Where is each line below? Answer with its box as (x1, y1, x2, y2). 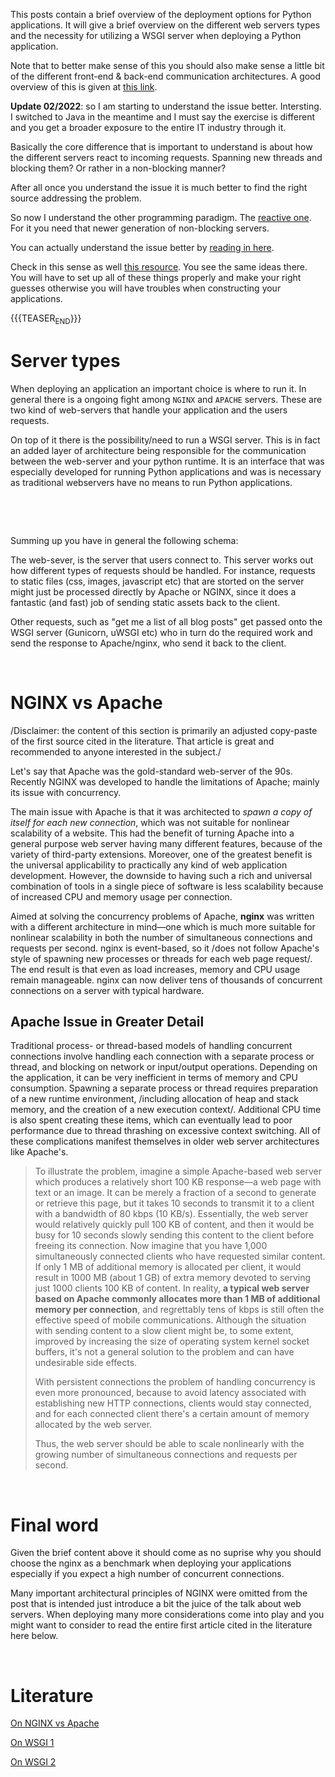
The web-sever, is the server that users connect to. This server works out (10, 554, 314, 566)
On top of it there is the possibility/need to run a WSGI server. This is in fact (10, 434, 321, 446)
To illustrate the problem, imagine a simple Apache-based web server (34, 1165, 322, 1178)
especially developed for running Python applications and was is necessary (10, 465, 322, 478)
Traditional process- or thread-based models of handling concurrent (10, 1040, 293, 1052)
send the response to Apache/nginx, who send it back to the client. (10, 637, 287, 649)
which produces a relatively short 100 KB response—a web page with (34, 1176, 322, 1188)
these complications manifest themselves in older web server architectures (10, 1135, 320, 1148)
